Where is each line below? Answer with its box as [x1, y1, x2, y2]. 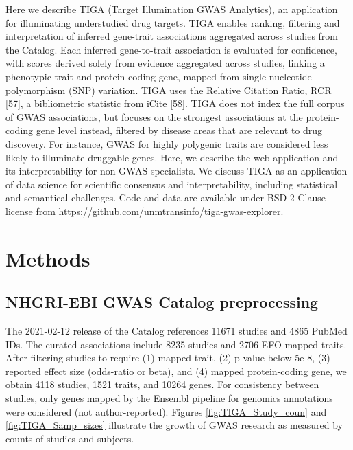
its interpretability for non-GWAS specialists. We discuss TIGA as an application [5, 164, 348, 178]
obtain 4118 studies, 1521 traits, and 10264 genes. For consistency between [5, 377, 319, 392]
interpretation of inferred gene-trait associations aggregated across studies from [5, 29, 339, 43]
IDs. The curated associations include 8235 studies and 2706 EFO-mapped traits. [5, 337, 347, 351]
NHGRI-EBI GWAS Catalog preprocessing [5, 291, 319, 313]
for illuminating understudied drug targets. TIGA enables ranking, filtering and [5, 15, 340, 30]
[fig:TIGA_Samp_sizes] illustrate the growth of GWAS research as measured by [5, 418, 343, 432]
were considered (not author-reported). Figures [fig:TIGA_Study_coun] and [5, 404, 327, 418]
